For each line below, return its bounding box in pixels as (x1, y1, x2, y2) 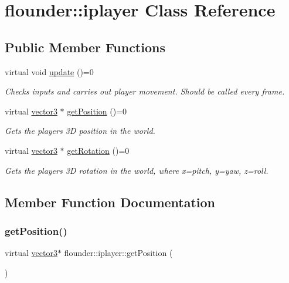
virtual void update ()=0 (5, 65, 94, 78)
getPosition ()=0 (67, 105, 127, 117)
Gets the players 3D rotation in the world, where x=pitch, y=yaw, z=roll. (5, 164, 268, 176)
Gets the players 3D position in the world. (5, 124, 155, 137)
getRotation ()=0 (67, 144, 130, 156)
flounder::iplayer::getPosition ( (64, 247, 173, 259)
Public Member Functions (5, 38, 165, 56)
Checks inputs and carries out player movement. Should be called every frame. (5, 85, 285, 97)
